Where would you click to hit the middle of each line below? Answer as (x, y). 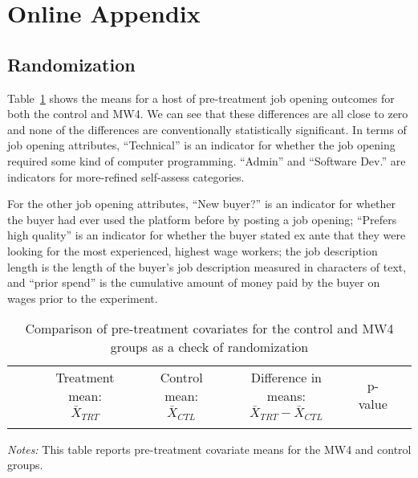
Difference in (286, 378)
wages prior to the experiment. (83, 298)
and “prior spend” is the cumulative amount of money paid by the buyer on (194, 282)
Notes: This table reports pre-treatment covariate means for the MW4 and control (209, 449)
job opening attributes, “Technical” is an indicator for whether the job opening (201, 145)
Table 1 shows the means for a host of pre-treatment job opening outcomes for (201, 98)
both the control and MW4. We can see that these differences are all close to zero (208, 114)
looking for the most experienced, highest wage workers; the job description (193, 250)
